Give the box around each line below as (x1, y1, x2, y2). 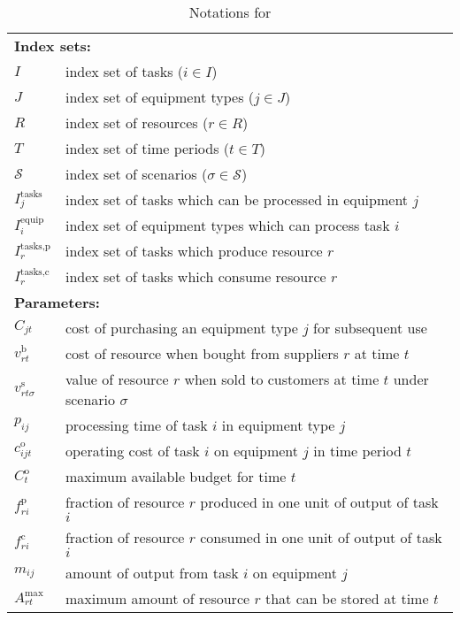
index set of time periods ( (65, 138, 230, 158)
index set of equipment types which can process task (65, 215, 390, 235)
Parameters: (14, 292, 100, 312)
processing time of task (65, 415, 208, 435)
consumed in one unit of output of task (200, 527, 442, 547)
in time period (313, 440, 402, 461)
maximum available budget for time (65, 466, 287, 486)
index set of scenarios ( (65, 164, 208, 184)
